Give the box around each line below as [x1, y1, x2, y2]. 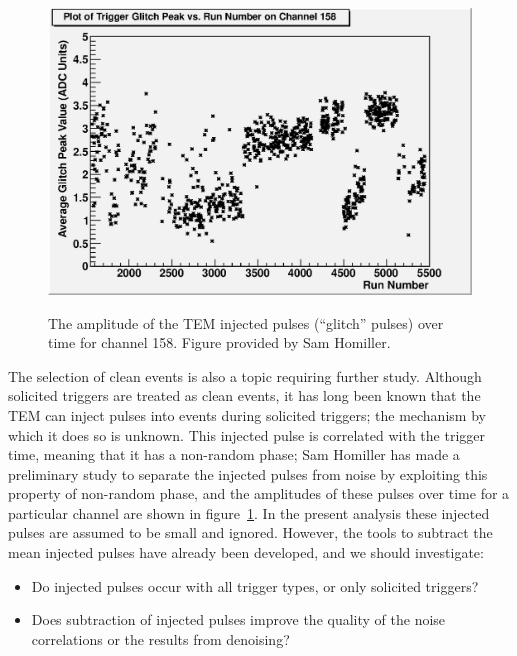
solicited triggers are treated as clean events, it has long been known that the [8, 385, 481, 406]
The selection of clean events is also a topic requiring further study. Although [8, 365, 482, 386]
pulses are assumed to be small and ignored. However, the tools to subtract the [8, 522, 493, 543]
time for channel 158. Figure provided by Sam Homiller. [48, 332, 391, 353]
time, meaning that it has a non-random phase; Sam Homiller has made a [8, 444, 460, 465]
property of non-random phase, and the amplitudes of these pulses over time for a [8, 483, 510, 504]
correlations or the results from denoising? [31, 628, 290, 649]
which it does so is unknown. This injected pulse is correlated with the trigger [8, 424, 485, 445]
